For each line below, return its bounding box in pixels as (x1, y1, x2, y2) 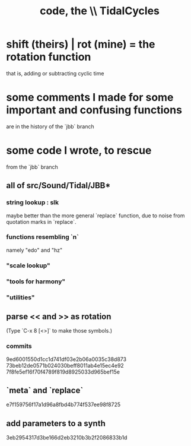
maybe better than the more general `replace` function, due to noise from (6, 212, 185, 219)
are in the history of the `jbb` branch (6, 123, 94, 130)
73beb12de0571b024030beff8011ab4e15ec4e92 (6, 362, 125, 369)
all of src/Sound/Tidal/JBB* (6, 181, 111, 191)
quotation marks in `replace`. (6, 218, 77, 225)
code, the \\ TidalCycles (39, 4, 160, 18)
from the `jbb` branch (6, 163, 58, 170)
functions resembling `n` (6, 233, 79, 241)
